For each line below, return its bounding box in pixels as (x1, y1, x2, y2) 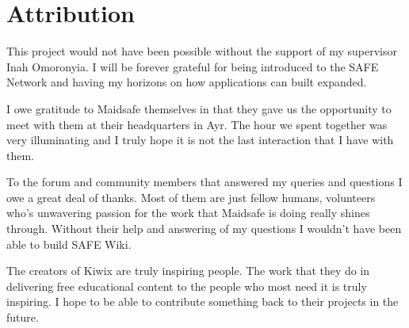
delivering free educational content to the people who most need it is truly (6, 277, 367, 294)
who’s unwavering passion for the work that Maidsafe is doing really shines (6, 204, 370, 221)
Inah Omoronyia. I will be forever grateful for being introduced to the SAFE (6, 58, 379, 74)
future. (6, 309, 39, 326)
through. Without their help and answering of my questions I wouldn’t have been (6, 220, 402, 237)
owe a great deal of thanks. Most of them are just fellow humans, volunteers (6, 189, 376, 205)
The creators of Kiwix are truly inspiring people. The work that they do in (6, 262, 370, 279)
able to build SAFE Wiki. (6, 235, 132, 252)
